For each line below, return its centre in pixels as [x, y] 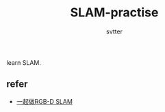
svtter [114, 31]
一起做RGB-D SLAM [45, 101]
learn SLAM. [24, 62]
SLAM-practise [114, 13]
